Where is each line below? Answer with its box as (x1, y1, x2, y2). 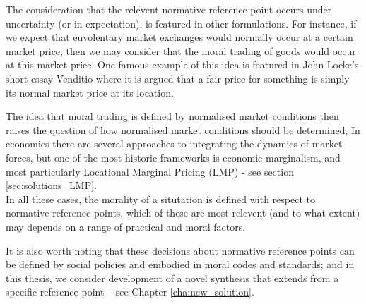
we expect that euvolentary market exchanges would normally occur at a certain (6, 30, 353, 44)
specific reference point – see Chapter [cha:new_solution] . (6, 284, 254, 299)
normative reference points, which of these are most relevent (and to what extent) (6, 205, 360, 220)
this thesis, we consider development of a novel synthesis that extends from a (6, 270, 339, 285)
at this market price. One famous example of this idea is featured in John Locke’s (6, 57, 359, 72)
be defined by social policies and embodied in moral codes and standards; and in (6, 257, 355, 272)
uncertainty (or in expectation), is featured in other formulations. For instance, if (6, 16, 357, 30)
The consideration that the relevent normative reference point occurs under (6, 2, 332, 16)
